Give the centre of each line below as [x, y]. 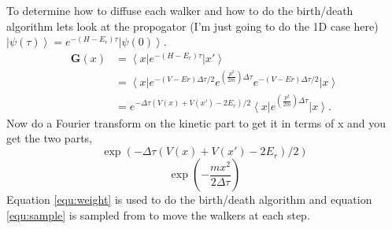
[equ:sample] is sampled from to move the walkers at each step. [158, 214]
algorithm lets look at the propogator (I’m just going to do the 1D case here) [192, 26]
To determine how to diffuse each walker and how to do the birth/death [180, 10]
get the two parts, [49, 138]
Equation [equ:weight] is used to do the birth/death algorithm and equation [189, 199]
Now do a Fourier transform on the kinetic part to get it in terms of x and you [196, 122]
